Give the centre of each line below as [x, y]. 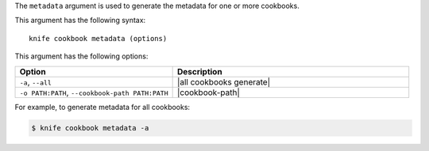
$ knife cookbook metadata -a [90, 128]
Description [199, 71]
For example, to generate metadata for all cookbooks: [102, 107]
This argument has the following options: [81, 56]
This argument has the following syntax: [80, 21]
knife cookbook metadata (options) [98, 38]
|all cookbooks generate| [223, 81]
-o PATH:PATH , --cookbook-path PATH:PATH [94, 92]
